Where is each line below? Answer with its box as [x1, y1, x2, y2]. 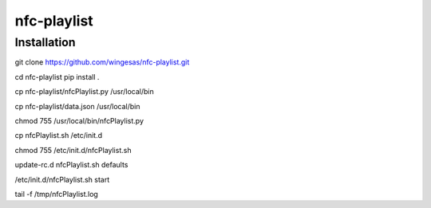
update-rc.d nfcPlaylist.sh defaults [14, 160, 129, 170]
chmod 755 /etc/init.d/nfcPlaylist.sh [14, 145, 132, 155]
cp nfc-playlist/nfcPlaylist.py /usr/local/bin [14, 87, 155, 96]
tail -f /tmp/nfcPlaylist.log [14, 189, 99, 198]
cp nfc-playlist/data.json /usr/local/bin [14, 101, 140, 111]
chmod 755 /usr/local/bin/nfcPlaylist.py [14, 116, 144, 125]
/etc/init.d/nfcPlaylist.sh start [14, 175, 110, 184]
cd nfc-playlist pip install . [14, 72, 100, 81]
